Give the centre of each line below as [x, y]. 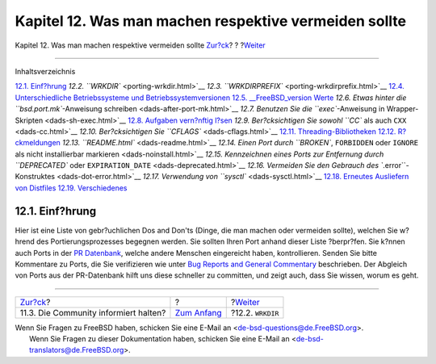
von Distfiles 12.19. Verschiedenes [71, 188]
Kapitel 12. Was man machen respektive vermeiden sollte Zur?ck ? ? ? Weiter [140, 45]
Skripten [29, 120]
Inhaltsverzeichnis [45, 71]
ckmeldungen [38, 143]
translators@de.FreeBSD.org [77, 350]
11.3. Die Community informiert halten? [93, 312]
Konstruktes [35, 177]
